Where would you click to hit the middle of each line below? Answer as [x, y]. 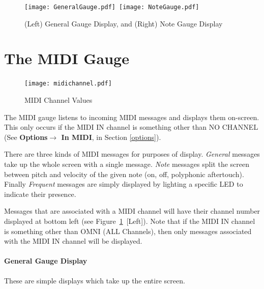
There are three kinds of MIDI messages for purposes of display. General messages [132, 154]
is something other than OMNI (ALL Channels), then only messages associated [128, 231]
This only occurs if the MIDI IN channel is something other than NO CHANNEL [131, 127]
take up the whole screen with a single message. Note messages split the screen [127, 164]
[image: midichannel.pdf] [68, 84]
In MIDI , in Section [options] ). [111, 137]
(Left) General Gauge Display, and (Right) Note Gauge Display [124, 23]
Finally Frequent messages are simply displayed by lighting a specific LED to [124, 184]
